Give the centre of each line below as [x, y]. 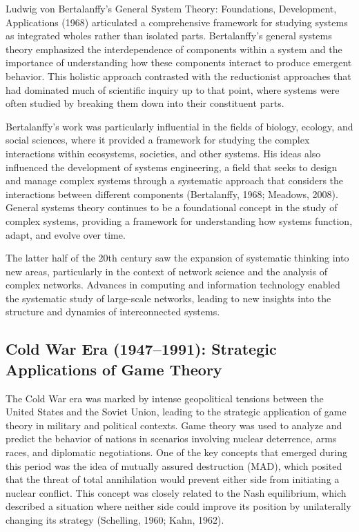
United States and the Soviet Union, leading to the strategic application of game [176, 412]
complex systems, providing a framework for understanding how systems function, [179, 220]
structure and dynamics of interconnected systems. [113, 312]
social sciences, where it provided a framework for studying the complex [158, 140]
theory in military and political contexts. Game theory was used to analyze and [174, 425]
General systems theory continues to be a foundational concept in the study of [172, 207]
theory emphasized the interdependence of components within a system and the [174, 49]
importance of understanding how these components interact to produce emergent [179, 62]
